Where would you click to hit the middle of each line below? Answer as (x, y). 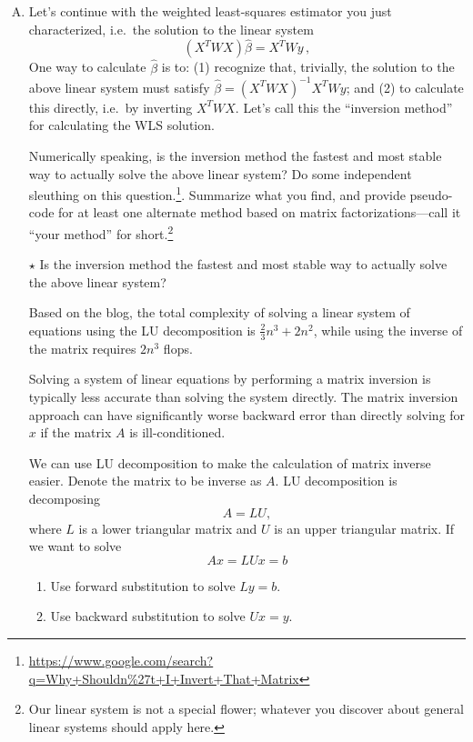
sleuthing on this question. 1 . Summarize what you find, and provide (217, 193)
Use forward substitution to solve (143, 585)
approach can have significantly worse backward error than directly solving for (247, 414)
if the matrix (76, 432)
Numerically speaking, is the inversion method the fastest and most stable (235, 155)
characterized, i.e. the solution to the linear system (171, 29)
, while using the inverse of (388, 330)
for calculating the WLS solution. (121, 125)
